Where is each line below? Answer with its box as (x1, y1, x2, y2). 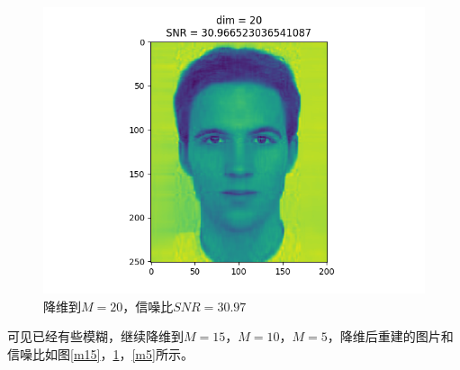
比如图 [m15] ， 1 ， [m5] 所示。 (32, 344, 194, 363)
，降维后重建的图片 (327, 327, 441, 346)
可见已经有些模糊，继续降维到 (7, 327, 184, 346)
